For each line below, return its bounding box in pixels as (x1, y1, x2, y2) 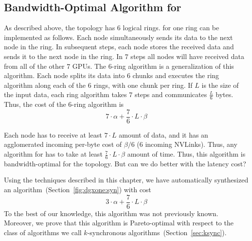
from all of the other (4, 60, 65, 71)
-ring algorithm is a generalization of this (111, 60, 234, 71)
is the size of (201, 80, 239, 90)
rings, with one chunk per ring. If (93, 80, 193, 90)
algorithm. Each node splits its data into (4, 70, 125, 80)
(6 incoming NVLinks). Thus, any (137, 139, 237, 149)
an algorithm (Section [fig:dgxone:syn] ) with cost (4, 184, 151, 195)
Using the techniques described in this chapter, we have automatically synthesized (4, 175, 249, 185)
